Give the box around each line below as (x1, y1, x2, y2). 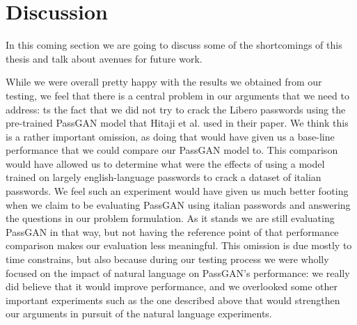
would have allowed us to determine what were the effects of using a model (6, 156, 325, 171)
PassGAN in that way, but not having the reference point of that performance (6, 224, 339, 239)
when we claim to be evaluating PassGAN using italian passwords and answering (6, 197, 351, 212)
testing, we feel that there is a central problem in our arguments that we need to (6, 88, 349, 102)
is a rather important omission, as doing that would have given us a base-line (6, 129, 335, 143)
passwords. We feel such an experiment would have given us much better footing (6, 184, 349, 198)
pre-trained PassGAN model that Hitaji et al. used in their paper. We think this (6, 116, 349, 130)
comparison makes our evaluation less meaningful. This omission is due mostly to (6, 238, 352, 253)
